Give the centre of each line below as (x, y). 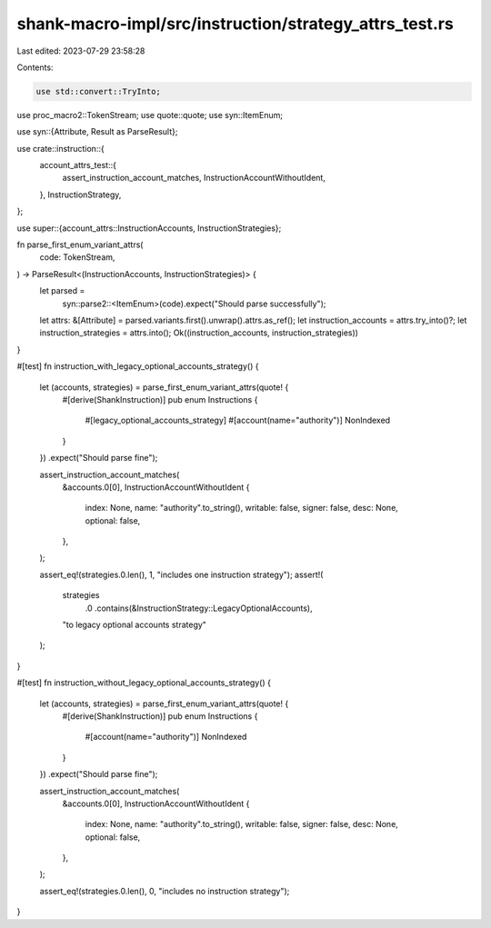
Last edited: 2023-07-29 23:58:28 (81, 51)
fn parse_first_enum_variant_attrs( (80, 244)
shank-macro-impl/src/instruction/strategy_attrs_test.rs (235, 24)
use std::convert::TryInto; (98, 91)
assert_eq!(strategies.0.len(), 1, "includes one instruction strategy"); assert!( (181, 574)
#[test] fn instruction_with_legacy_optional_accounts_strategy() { (138, 366)
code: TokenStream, (77, 257)
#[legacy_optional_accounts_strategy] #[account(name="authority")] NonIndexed (238, 420)
